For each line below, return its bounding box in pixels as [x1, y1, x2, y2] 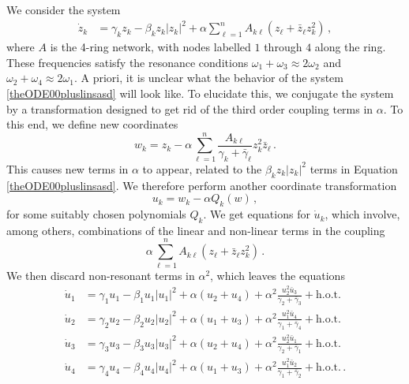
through [264, 39, 302, 55]
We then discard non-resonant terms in [6, 267, 195, 283]
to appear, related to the [142, 160, 262, 177]
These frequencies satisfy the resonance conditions [6, 54, 249, 70]
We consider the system [6, 2, 121, 17]
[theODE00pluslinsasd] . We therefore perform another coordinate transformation [6, 177, 397, 193]
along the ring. [314, 39, 386, 55]
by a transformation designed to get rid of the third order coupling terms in [6, 100, 373, 117]
